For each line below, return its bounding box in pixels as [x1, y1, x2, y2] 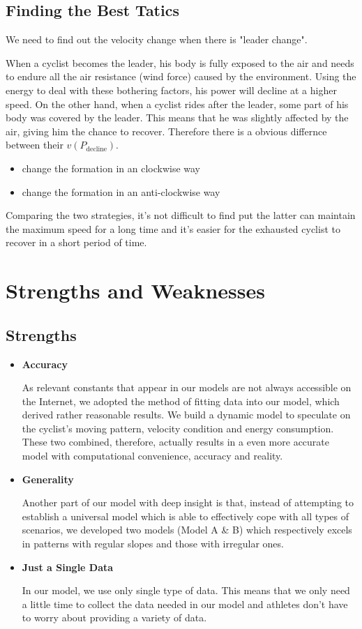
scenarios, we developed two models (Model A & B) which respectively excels [22, 522, 352, 537]
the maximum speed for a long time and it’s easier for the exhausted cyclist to [6, 221, 340, 236]
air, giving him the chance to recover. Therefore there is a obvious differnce [6, 123, 327, 138]
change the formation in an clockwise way [22, 160, 201, 175]
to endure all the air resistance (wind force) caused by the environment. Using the [6, 69, 356, 84]
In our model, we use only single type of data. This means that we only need [22, 583, 350, 598]
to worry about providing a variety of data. [22, 610, 207, 625]
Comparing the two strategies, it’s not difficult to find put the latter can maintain [6, 208, 356, 222]
